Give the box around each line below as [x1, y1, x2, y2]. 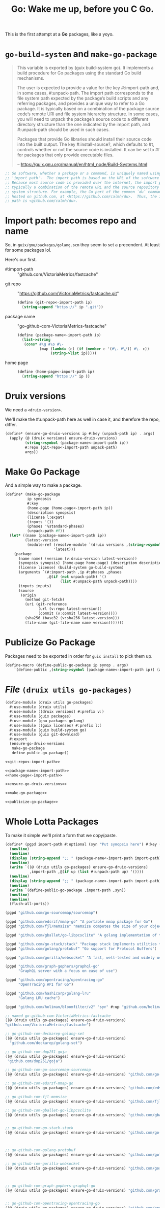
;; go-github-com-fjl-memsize [5, 1094, 67, 1099]
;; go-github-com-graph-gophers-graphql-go [5, 1183, 96, 1188]
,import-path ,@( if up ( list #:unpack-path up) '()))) [29, 870, 144, 874]
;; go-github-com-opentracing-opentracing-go [5, 1201, 100, 1206]
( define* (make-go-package [5, 492, 60, 497]
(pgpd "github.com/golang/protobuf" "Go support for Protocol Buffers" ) [5, 946, 157, 951]
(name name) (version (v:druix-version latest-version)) [18, 556, 137, 561]
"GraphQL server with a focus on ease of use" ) [18, 969, 118, 973]
